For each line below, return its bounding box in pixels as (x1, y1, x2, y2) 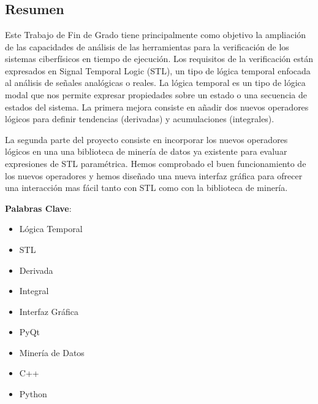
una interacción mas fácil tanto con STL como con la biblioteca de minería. (5, 181, 288, 194)
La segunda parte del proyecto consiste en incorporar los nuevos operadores (5, 133, 288, 146)
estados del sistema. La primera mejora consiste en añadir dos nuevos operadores (5, 100, 309, 113)
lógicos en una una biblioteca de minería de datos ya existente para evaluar (5, 145, 287, 158)
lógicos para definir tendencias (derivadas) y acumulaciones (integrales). (5, 112, 274, 125)
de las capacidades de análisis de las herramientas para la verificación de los (5, 40, 289, 53)
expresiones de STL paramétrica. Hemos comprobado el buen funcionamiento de (5, 157, 306, 169)
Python (19, 387, 47, 400)
